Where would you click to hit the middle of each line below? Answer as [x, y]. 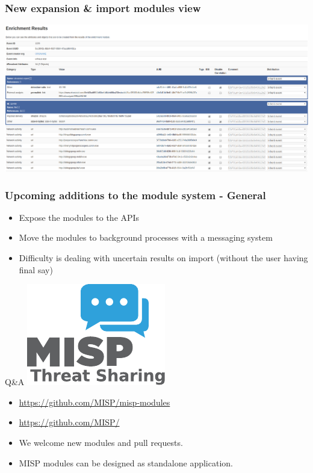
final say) [36, 269]
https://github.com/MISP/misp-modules [95, 402]
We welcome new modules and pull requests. [101, 443]
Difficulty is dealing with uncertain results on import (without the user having [163, 258]
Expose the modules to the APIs [79, 217]
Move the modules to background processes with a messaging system [146, 237]
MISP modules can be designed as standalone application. [126, 462]
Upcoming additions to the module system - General [135, 195]
